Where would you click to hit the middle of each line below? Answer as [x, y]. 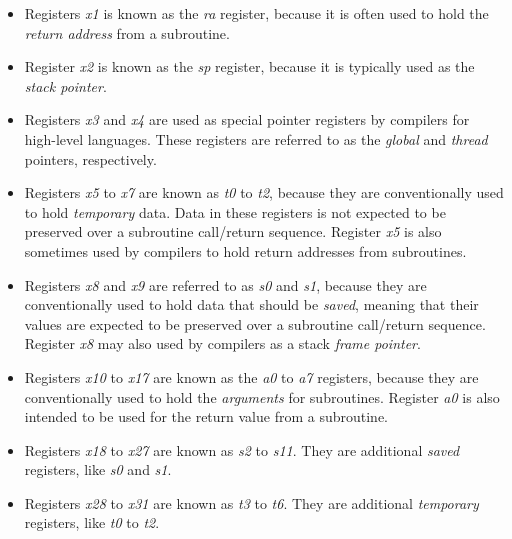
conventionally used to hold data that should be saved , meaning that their [251, 304]
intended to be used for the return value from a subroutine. [206, 416]
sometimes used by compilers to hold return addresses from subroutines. [245, 250]
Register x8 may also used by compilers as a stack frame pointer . [222, 343]
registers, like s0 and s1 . [98, 469]
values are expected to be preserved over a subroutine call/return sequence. [255, 323]
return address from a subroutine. [127, 32]
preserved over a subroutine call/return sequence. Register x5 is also [233, 231]
